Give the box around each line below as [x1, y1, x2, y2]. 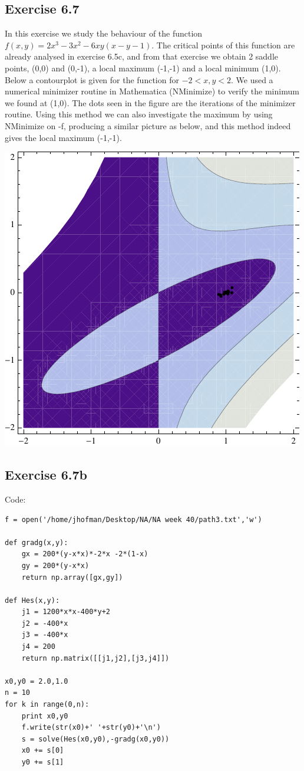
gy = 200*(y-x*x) [21, 561, 90, 570]
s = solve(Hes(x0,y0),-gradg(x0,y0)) [21, 734, 170, 743]
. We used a [230, 73, 273, 86]
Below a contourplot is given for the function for [5, 73, 179, 86]
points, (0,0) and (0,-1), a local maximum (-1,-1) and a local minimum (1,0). [5, 61, 281, 74]
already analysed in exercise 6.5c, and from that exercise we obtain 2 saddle [5, 50, 278, 63]
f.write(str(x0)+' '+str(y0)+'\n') [21, 723, 161, 732]
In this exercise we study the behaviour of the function [5, 27, 203, 40]
